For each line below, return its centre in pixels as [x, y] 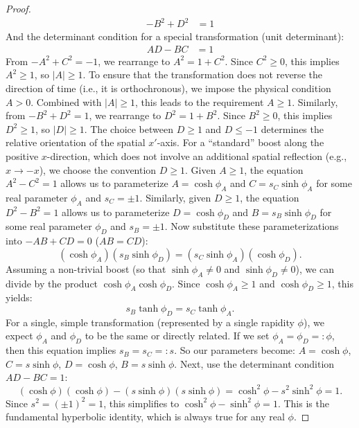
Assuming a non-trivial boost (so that [86, 268]
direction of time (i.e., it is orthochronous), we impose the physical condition [168, 88]
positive [22, 155]
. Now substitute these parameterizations [252, 226]
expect [19, 336]
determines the [292, 128]
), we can [315, 268]
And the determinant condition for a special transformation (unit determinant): [175, 36]
